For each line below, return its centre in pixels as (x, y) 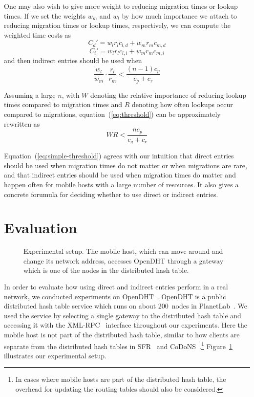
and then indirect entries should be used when (73, 60)
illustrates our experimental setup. (55, 355)
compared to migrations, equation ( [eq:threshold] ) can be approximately (112, 114)
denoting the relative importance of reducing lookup (168, 95)
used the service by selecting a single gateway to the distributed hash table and (123, 315)
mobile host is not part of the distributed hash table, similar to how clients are (122, 334)
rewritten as (22, 123)
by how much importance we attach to (180, 15)
